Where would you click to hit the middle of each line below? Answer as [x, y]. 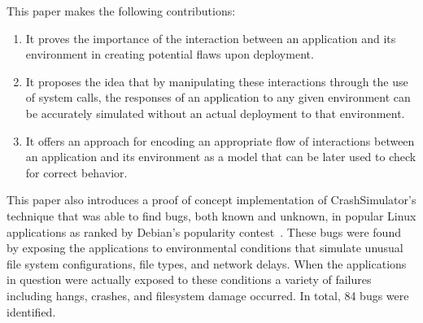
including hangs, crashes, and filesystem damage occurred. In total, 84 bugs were [208, 295]
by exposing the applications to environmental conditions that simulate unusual [205, 248]
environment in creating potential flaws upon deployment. [170, 54]
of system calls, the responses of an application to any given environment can [218, 97]
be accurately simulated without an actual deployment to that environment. [215, 113]
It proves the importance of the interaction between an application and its [211, 38]
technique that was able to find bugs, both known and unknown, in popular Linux [211, 215]
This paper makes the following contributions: [121, 11]
